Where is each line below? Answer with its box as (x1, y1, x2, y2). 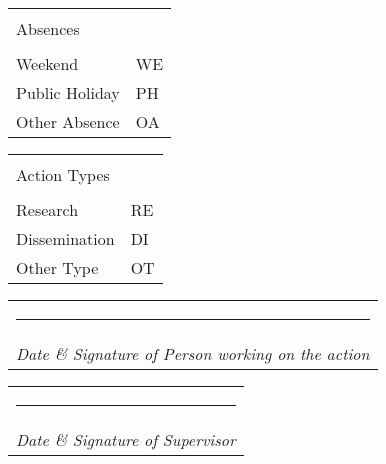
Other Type (16, 256, 99, 279)
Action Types (16, 163, 110, 186)
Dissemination (16, 227, 115, 250)
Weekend (16, 52, 79, 75)
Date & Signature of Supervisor (16, 428, 236, 451)
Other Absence (16, 110, 120, 133)
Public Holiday (16, 81, 120, 104)
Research (16, 198, 79, 221)
